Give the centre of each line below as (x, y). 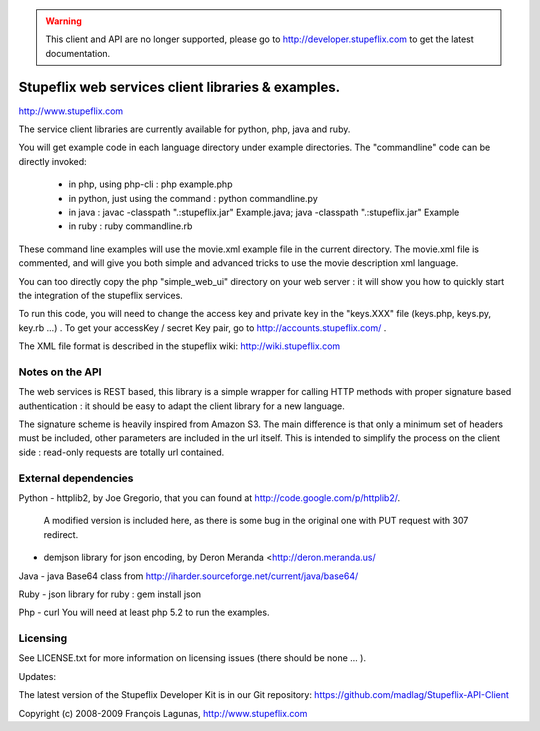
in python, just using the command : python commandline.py (193, 198)
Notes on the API (60, 372)
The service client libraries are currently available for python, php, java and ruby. (184, 129)
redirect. (61, 534)
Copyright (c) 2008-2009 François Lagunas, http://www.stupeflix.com (163, 713)
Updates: (37, 676)
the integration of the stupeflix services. (101, 295)
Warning (63, 21)
